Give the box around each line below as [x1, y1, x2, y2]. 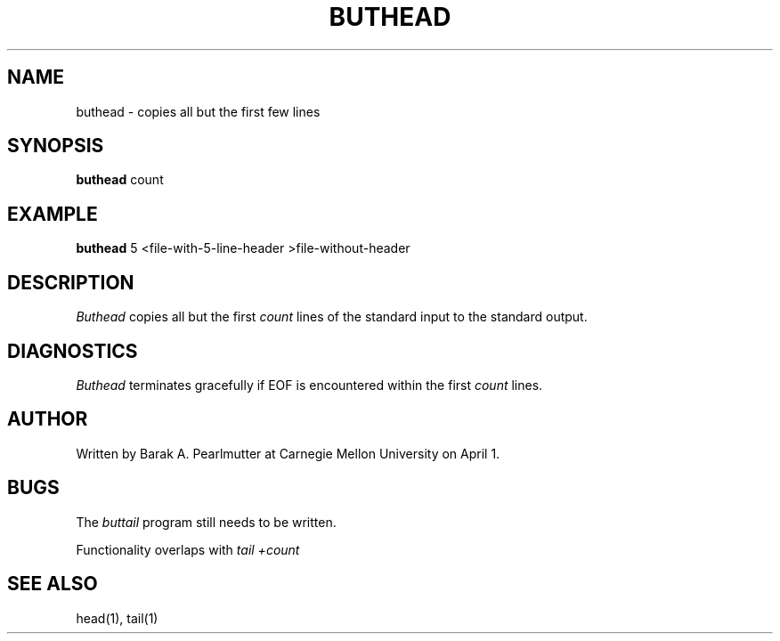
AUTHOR [7, 408, 88, 431]
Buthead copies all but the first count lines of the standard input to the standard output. [76, 309, 588, 325]
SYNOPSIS [7, 134, 104, 158]
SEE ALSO [7, 572, 98, 596]
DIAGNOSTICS [7, 339, 138, 362]
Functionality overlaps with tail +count [76, 541, 300, 557]
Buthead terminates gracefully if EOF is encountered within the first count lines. [76, 377, 543, 393]
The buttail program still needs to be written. [76, 514, 337, 530]
